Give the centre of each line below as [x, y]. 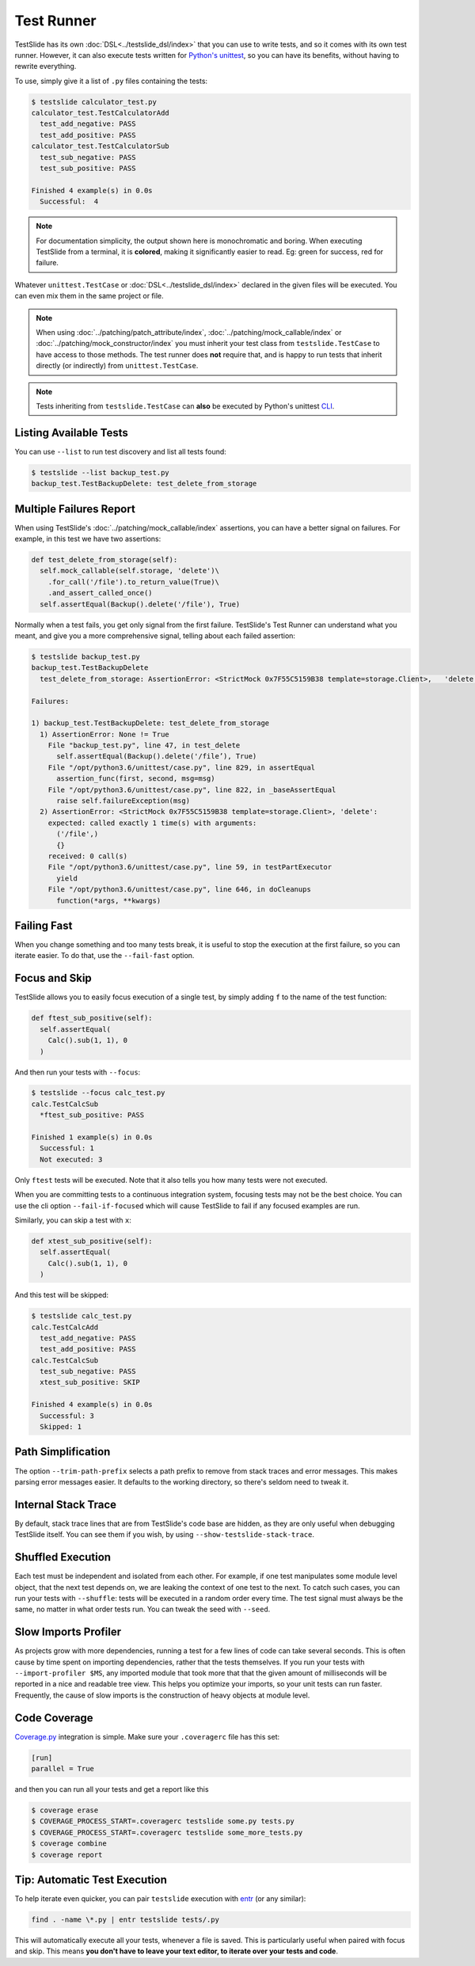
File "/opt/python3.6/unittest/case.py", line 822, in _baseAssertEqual [192, 789]
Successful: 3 [67, 1416]
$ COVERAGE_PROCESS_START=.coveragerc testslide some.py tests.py [163, 1821]
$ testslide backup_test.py [85, 656]
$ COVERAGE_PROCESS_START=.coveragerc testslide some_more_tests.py [167, 1832]
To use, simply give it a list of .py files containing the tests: [111, 81]
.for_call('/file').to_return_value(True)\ [133, 582]
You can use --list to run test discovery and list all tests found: [121, 451]
